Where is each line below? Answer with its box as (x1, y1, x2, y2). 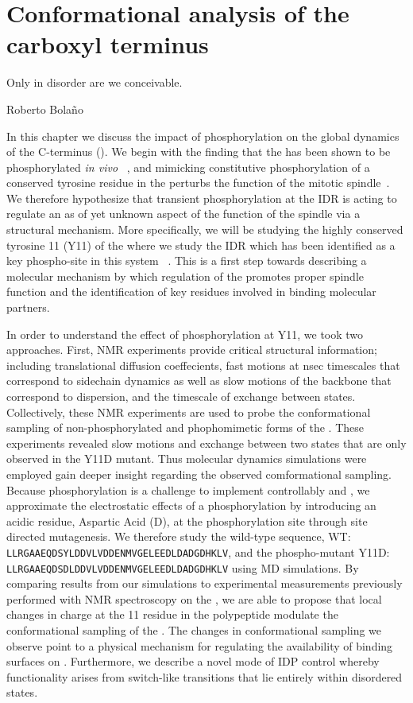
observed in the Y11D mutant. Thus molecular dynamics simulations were (6, 450, 367, 467)
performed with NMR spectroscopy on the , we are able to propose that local (6, 590, 382, 607)
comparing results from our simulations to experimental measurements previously (6, 575, 403, 592)
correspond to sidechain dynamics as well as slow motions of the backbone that (6, 372, 392, 389)
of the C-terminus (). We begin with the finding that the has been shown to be (6, 143, 391, 160)
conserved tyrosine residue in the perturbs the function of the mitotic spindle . (6, 174, 390, 191)
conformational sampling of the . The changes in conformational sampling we (6, 622, 382, 639)
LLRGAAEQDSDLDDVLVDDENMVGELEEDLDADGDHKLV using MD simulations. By (6, 559, 359, 576)
